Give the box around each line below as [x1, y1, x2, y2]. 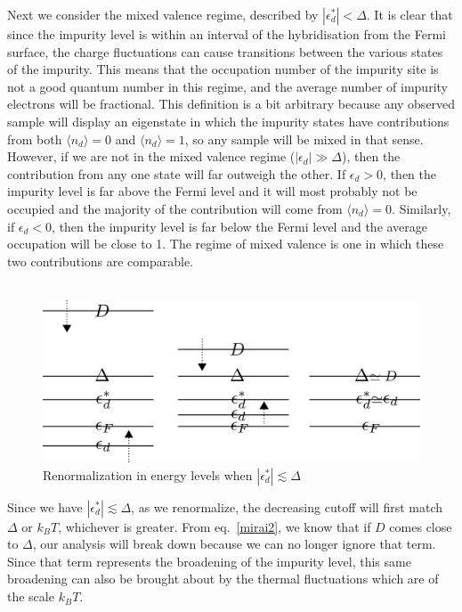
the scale [7, 587, 54, 606]
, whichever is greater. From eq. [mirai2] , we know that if [58, 517, 371, 535]
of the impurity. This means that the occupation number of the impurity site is [7, 60, 439, 78]
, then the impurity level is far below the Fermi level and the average [52, 216, 428, 235]
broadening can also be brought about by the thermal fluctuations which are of [7, 569, 439, 588]
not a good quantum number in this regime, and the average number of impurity [7, 77, 448, 95]
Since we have [7, 497, 83, 516]
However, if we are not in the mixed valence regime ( [7, 147, 296, 166]
